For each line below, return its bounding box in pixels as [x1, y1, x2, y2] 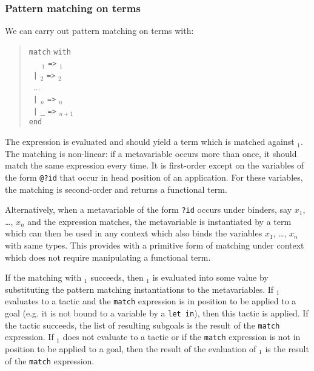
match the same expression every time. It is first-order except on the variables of [5, 159, 304, 172]
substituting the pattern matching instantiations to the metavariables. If [5, 282, 274, 295]
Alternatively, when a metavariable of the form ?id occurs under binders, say [5, 203, 292, 216]
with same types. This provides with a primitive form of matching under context [5, 239, 304, 252]
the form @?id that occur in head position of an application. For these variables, [5, 170, 303, 183]
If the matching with [5, 271, 82, 284]
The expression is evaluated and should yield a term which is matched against [5, 135, 295, 148]
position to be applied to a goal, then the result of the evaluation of [5, 343, 256, 355]
